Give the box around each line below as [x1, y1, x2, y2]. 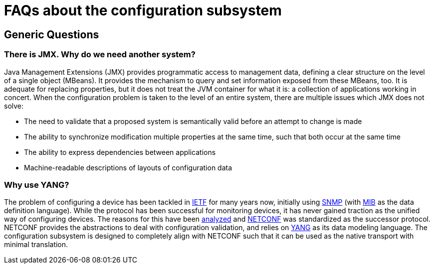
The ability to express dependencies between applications [24, 147, 216, 156]
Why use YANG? [4, 179, 69, 190]
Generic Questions [4, 28, 99, 41]
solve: [4, 101, 24, 110]
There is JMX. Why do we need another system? [4, 49, 196, 60]
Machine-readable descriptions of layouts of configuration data [24, 163, 232, 172]
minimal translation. [4, 240, 68, 249]
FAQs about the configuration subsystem [4, 2, 282, 19]
